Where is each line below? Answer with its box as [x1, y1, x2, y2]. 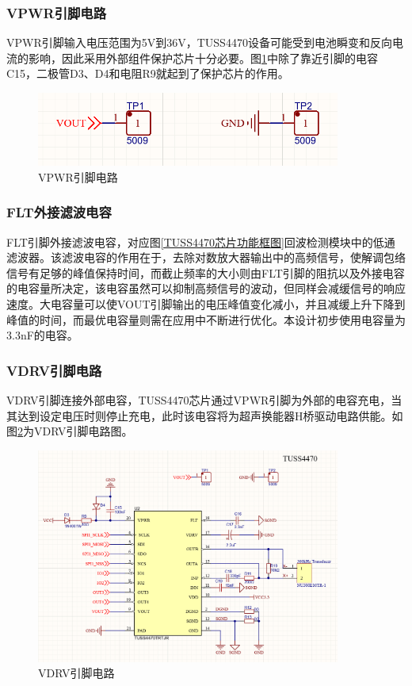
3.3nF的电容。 [6, 327, 78, 343]
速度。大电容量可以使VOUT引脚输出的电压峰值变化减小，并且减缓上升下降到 [6, 295, 406, 312]
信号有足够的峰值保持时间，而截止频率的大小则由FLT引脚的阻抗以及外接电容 [6, 264, 405, 281]
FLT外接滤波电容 [6, 202, 112, 222]
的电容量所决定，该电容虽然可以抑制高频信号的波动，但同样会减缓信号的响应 [6, 280, 406, 297]
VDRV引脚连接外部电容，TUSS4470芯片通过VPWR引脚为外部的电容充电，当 [6, 391, 402, 408]
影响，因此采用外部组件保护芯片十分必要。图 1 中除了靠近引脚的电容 [28, 49, 378, 66]
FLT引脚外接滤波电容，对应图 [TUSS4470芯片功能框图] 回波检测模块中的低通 [6, 233, 395, 250]
